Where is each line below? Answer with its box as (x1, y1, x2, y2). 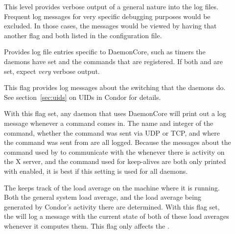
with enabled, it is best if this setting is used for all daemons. (4, 165, 188, 176)
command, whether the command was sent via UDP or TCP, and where (4, 127, 220, 138)
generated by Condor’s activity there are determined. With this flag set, (4, 201, 220, 211)
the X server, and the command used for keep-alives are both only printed (4, 156, 226, 166)
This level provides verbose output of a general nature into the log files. (4, 1, 218, 11)
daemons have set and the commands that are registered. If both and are (4, 56, 223, 66)
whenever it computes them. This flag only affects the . (4, 220, 169, 231)
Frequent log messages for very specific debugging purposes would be (4, 11, 211, 21)
